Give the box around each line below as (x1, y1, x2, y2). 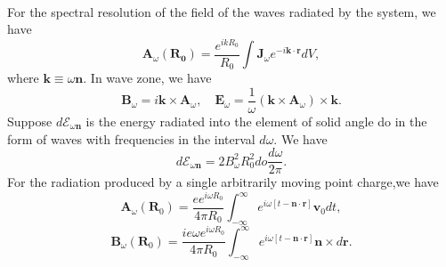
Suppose (7, 112, 53, 131)
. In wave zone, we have (83, 69, 212, 87)
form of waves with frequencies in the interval (7, 129, 255, 148)
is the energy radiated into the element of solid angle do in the (85, 112, 427, 131)
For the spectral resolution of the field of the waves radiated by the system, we (7, 2, 436, 20)
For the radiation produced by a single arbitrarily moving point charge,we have (7, 173, 439, 191)
